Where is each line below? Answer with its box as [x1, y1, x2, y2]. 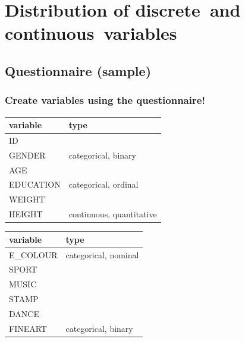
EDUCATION [9, 178, 61, 191]
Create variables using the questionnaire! [5, 93, 206, 107]
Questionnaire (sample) [5, 61, 152, 80]
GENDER [9, 148, 46, 161]
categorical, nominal [65, 248, 139, 261]
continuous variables [5, 21, 177, 45]
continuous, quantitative [68, 208, 157, 220]
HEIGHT [9, 208, 43, 220]
